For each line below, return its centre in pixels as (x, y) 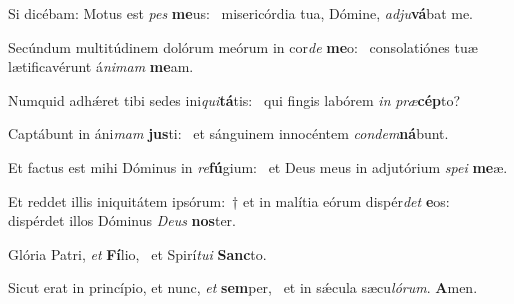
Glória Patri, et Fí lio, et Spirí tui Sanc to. (137, 253)
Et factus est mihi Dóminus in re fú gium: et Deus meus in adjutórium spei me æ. (258, 166)
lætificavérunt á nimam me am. (101, 66)
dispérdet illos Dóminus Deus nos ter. (122, 220)
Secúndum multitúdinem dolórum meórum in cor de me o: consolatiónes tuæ (243, 46)
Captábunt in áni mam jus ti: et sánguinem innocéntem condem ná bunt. (228, 133)
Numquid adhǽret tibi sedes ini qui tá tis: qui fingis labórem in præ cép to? (234, 99)
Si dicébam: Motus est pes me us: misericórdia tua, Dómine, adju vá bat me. (241, 13)
